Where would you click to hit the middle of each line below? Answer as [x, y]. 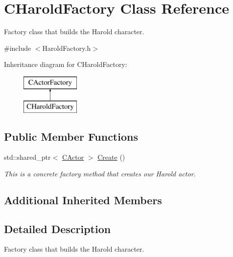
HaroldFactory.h [67, 48]
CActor [73, 157]
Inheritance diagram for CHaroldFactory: [66, 64]
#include [18, 48]
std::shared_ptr [27, 157]
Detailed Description [58, 228]
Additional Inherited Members [83, 200]
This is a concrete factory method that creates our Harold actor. [100, 173]
